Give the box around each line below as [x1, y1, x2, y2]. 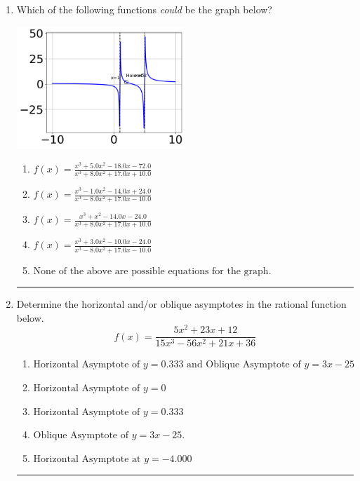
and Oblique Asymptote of [187, 360, 301, 370]
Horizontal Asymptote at [33, 454, 141, 464]
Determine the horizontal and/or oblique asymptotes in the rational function [16, 297, 347, 311]
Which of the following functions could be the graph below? [16, 2, 272, 16]
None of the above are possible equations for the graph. [33, 266, 272, 276]
